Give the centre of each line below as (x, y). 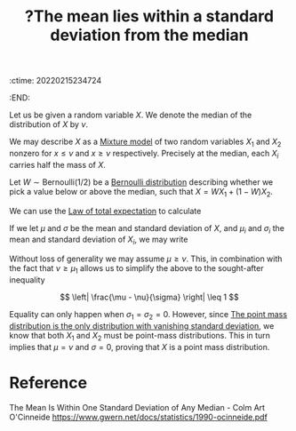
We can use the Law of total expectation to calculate (105, 211)
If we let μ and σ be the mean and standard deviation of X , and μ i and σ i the (147, 229)
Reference (48, 383)
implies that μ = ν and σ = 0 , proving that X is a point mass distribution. (140, 347)
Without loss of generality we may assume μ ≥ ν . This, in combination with (146, 259)
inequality (28, 279)
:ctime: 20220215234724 (56, 81)
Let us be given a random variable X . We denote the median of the (131, 115)
